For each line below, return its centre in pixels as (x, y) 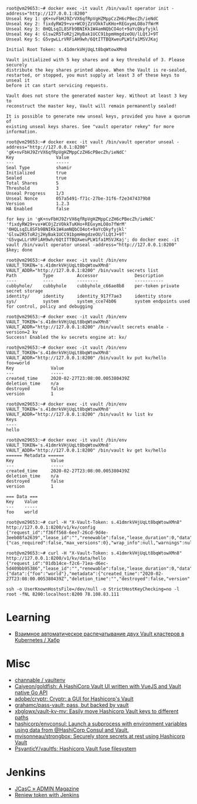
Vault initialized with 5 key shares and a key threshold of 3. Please (95, 60)
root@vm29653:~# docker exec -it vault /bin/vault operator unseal (90, 142)
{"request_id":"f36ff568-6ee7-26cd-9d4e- (57, 533)
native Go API (31, 692)
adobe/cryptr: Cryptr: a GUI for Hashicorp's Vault (74, 698)
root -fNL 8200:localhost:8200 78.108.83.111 (62, 594)
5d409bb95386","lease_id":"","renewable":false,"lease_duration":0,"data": (101, 568)
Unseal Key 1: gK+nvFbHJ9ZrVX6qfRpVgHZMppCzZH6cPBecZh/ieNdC (82, 19)
